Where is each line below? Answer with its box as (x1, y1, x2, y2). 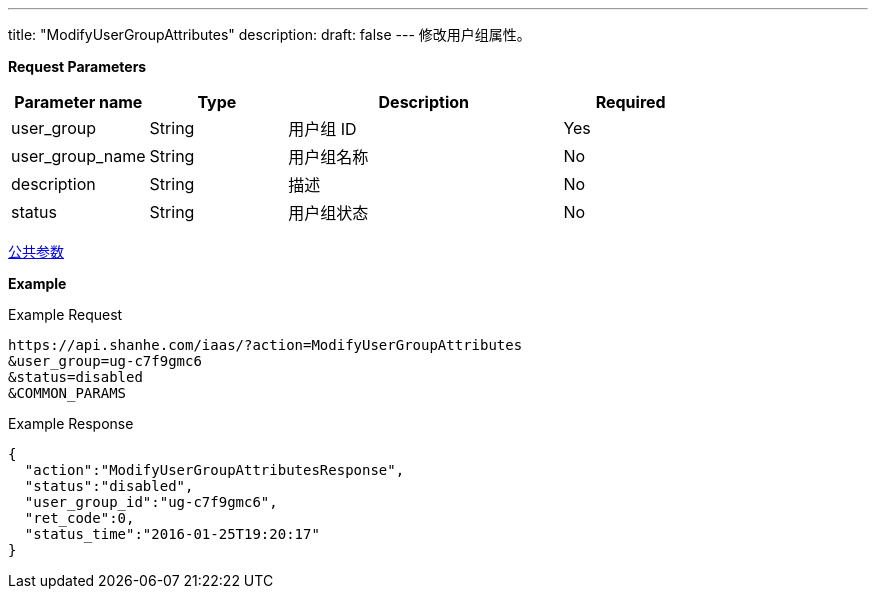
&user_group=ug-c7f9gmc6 (8, 353, 202, 369)
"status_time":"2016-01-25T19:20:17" (24, 526, 320, 542)
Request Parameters (8, 58, 147, 75)
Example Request (8, 306, 123, 323)
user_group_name (11, 146, 146, 166)
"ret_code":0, (24, 510, 135, 526)
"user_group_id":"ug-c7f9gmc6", (24, 494, 278, 510)
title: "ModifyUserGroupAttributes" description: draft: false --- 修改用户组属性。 (8, 26, 531, 43)
